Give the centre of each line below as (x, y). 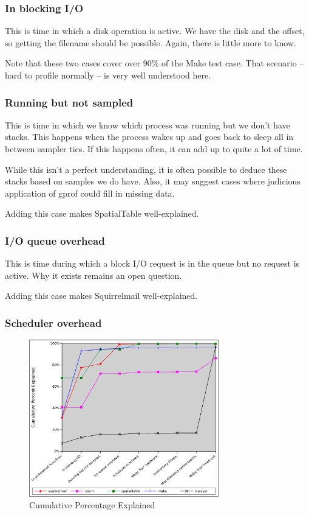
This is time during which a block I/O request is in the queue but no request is (152, 263)
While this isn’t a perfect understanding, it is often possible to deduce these (146, 169)
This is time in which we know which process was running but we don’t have (148, 124)
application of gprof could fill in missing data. (90, 193)
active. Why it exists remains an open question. (93, 275)
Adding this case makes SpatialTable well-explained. (102, 213)
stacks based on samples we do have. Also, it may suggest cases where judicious (153, 181)
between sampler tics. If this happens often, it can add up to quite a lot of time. (154, 149)
